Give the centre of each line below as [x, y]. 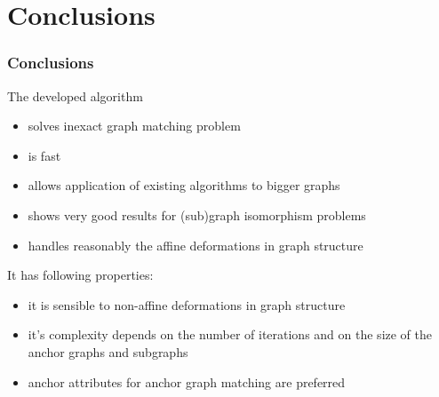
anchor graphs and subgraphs [108, 351]
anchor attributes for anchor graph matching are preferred [187, 381]
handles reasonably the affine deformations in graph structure [196, 245]
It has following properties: [80, 275]
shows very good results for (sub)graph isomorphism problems [197, 214]
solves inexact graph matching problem [134, 126]
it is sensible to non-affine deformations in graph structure [187, 304]
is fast [44, 155]
